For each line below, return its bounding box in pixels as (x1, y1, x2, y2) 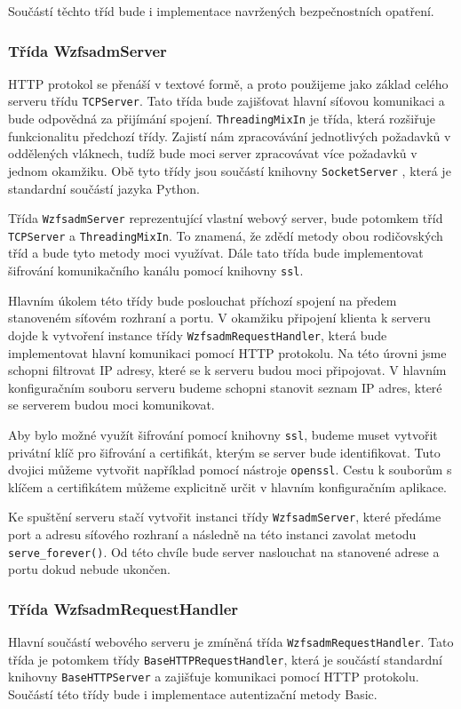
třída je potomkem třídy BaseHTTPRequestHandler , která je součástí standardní (8, 649, 442, 668)
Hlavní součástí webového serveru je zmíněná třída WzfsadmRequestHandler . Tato (8, 633, 454, 651)
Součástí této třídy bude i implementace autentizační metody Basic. (8, 685, 378, 704)
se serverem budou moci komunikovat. (8, 395, 215, 414)
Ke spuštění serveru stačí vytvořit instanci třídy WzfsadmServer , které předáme (8, 507, 441, 526)
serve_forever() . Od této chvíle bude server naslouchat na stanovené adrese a (8, 542, 440, 561)
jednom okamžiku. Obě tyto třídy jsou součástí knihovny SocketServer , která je (8, 161, 451, 179)
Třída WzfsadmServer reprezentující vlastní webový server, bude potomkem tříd (8, 209, 443, 227)
